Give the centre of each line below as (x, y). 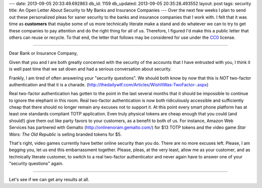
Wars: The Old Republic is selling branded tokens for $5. (65, 134)
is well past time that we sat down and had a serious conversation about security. (90, 69)
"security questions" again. (36, 164)
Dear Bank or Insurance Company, (43, 53)
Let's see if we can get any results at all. (49, 179)
